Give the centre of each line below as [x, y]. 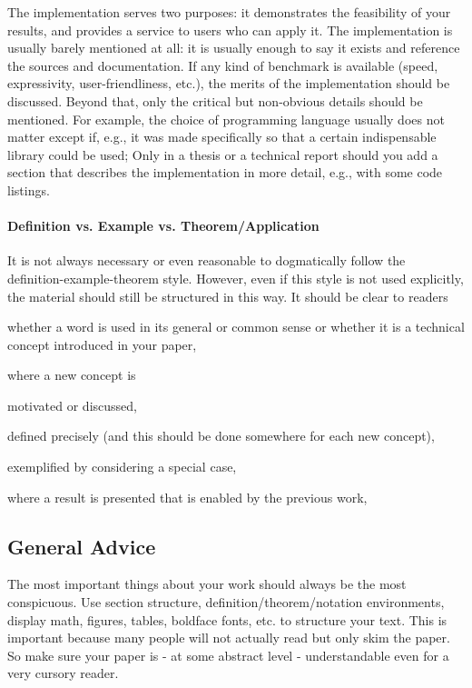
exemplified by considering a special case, [122, 467]
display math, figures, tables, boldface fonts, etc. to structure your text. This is [227, 619]
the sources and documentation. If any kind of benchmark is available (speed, [223, 65]
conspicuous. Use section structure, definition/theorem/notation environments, [226, 602]
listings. [29, 189]
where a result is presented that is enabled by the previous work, [187, 497]
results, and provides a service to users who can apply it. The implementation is [230, 30]
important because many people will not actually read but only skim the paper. [229, 638]
